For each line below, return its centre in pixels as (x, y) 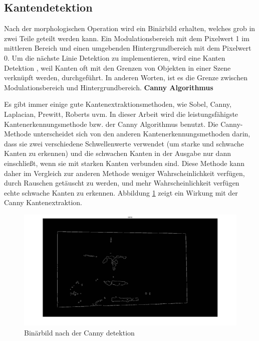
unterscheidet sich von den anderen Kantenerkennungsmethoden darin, (142, 134)
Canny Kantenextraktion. (43, 202)
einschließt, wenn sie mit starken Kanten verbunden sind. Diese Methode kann (124, 163)
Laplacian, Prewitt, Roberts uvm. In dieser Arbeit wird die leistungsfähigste (121, 114)
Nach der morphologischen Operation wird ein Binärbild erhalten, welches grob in (130, 28)
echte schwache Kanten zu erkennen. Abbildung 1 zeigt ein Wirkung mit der (121, 192)
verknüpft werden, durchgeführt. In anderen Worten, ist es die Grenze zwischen (126, 77)
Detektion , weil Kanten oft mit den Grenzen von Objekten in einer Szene (117, 67)
